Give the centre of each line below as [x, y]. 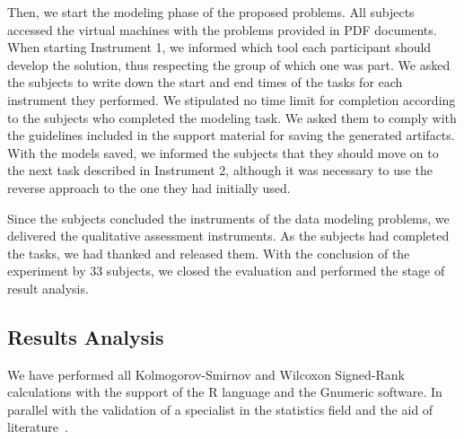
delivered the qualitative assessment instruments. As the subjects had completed [228, 236]
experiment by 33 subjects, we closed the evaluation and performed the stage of [226, 271]
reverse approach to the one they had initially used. [149, 187]
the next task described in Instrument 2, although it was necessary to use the [220, 170]
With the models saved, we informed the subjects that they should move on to [223, 152]
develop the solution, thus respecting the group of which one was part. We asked [229, 64]
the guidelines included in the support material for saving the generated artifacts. [231, 135]
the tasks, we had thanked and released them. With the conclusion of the [209, 253]
